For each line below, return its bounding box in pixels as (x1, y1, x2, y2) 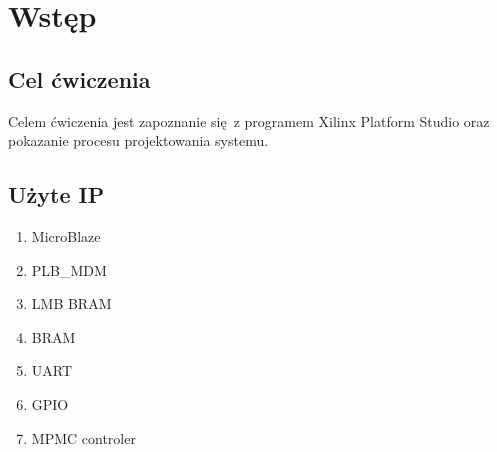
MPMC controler (31, 427, 136, 448)
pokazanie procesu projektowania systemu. (8, 130, 269, 151)
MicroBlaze (31, 225, 101, 246)
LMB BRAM (31, 293, 112, 314)
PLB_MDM (31, 259, 107, 280)
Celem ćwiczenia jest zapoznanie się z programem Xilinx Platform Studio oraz (8, 110, 490, 131)
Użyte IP (8, 179, 105, 210)
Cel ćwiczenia (8, 63, 151, 94)
